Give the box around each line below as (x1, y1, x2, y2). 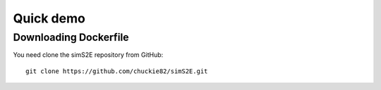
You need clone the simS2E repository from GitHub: (13, 51, 164, 59)
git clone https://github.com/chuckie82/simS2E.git (25, 67, 208, 75)
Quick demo (13, 11, 86, 26)
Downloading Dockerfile (13, 31, 130, 44)
